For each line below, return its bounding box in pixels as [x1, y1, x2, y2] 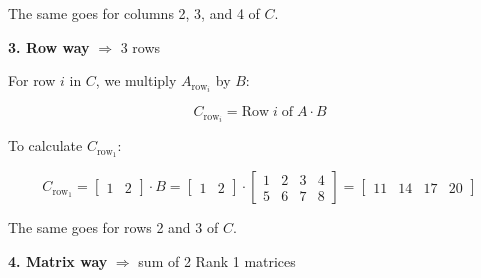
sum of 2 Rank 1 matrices [138, 250, 296, 271]
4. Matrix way [8, 250, 108, 271]
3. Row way [8, 36, 90, 57]
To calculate [8, 135, 83, 156]
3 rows [120, 36, 161, 57]
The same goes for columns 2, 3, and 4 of [8, 3, 260, 23]
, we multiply [95, 70, 177, 91]
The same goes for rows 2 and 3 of [8, 217, 219, 238]
